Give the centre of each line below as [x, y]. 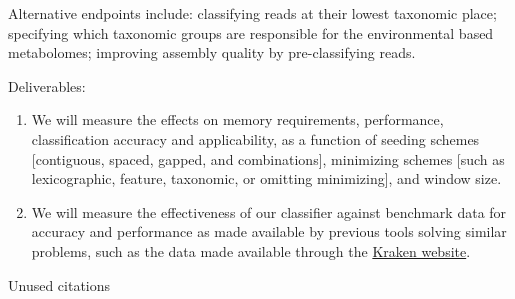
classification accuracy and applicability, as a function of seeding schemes [255, 138]
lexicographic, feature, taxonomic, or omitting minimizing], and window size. [266, 178]
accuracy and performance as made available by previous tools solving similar [269, 231]
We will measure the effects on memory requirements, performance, [237, 119]
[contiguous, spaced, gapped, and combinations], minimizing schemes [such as [268, 158]
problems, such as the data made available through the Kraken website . [251, 250]
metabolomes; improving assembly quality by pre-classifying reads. [212, 52]
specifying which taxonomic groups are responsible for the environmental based [251, 32]
